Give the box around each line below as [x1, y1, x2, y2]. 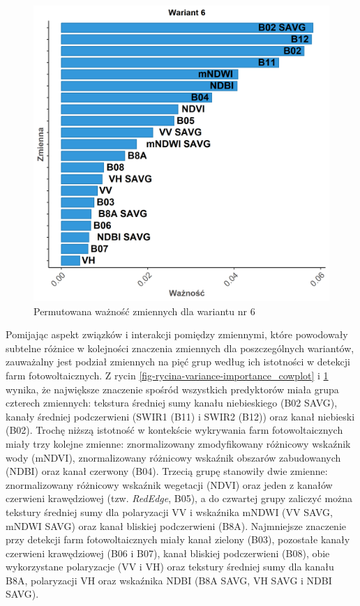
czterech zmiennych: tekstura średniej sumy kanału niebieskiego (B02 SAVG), [6, 395, 338, 410]
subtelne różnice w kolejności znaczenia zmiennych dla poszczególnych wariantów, [6, 340, 354, 355]
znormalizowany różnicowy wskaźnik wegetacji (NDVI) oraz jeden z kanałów [6, 477, 333, 492]
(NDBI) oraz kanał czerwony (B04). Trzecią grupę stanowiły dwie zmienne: [6, 464, 328, 478]
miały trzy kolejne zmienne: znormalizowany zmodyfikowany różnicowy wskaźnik [6, 436, 351, 450]
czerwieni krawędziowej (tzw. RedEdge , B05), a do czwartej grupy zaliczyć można [6, 491, 353, 506]
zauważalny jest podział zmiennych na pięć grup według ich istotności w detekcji [6, 354, 350, 369]
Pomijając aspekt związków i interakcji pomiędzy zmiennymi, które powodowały [6, 327, 348, 342]
